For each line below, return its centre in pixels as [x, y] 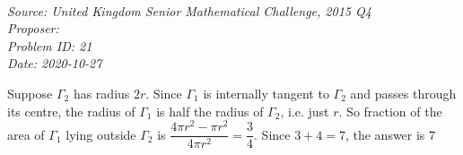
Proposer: [33, 28]
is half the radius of [210, 111]
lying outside [101, 134]
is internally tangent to [266, 93]
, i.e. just [305, 111]
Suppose [30, 93]
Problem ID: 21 [50, 45]
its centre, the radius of [71, 111]
